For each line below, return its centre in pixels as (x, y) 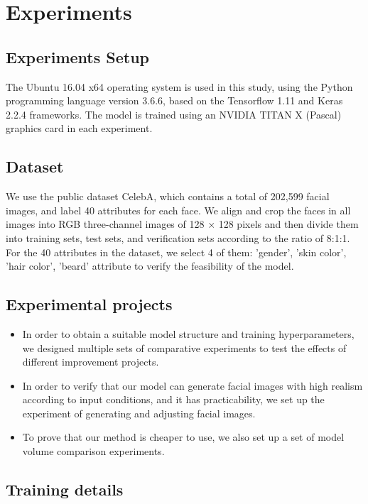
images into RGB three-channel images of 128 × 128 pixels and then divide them (182, 224)
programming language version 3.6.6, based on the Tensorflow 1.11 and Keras (174, 100)
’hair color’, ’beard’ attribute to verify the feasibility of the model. (150, 266)
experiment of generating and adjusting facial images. (139, 413)
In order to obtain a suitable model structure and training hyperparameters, (188, 333)
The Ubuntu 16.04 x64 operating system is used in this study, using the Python (179, 86)
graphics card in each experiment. (79, 128)
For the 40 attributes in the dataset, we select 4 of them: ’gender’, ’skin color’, (176, 252)
